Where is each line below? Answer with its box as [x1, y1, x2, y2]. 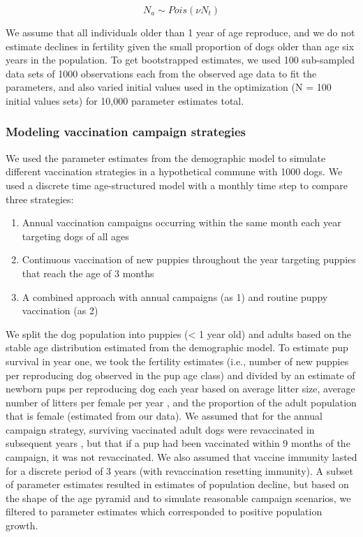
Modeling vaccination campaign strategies [6, 123, 246, 140]
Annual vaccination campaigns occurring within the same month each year [22, 215, 341, 230]
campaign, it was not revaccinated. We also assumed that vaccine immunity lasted [6, 450, 357, 464]
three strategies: [6, 191, 74, 206]
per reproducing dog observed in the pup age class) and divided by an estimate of [6, 367, 355, 382]
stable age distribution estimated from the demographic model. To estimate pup [6, 340, 348, 355]
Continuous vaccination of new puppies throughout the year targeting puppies [22, 252, 356, 267]
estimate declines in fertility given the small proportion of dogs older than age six [6, 38, 355, 53]
